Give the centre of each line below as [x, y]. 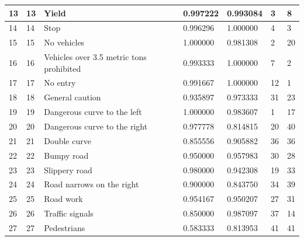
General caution [72, 97]
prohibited [63, 68]
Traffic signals [69, 213]
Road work [63, 199]
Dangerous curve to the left [93, 112]
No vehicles [64, 42]
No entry [60, 83]
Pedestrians [65, 227]
